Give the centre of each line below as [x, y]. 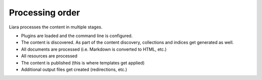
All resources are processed [49, 56]
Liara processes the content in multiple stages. [56, 27]
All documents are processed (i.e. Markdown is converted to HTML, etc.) [94, 49]
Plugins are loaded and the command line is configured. [77, 36]
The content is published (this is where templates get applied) [83, 63]
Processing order [44, 13]
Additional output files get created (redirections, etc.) [74, 69]
